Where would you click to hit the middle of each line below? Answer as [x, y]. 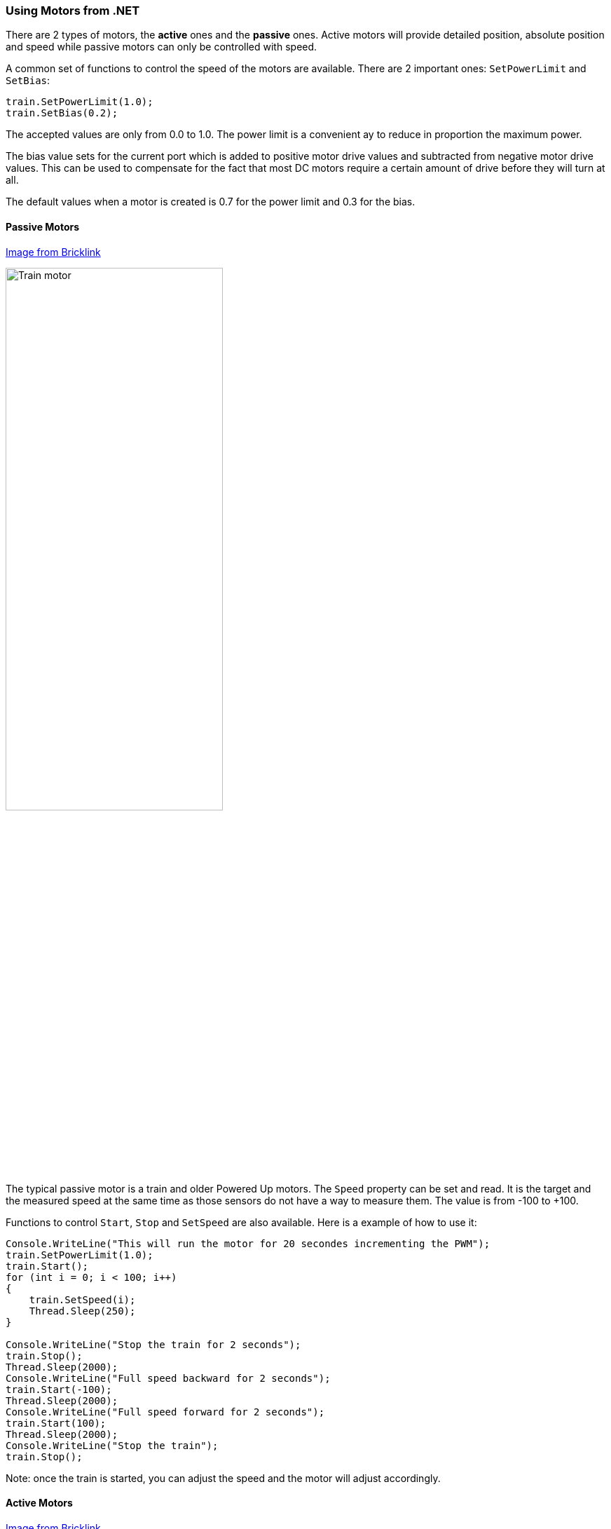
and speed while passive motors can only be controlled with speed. [162, 47]
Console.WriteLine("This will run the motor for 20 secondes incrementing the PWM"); [248, 1243]
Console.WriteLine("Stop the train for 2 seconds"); [153, 1344]
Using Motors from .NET [73, 11]
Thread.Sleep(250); [82, 1311]
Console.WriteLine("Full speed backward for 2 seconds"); [168, 1378]
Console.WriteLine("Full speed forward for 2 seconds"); [165, 1412]
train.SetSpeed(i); [82, 1299]
